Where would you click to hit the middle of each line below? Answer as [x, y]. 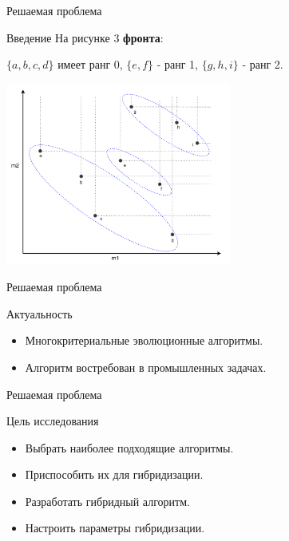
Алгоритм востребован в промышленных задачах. [146, 367]
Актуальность [40, 313]
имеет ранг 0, [90, 64]
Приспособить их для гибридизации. [114, 474]
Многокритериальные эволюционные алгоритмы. [144, 340]
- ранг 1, [177, 64]
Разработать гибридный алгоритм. [107, 501]
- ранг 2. [263, 64]
